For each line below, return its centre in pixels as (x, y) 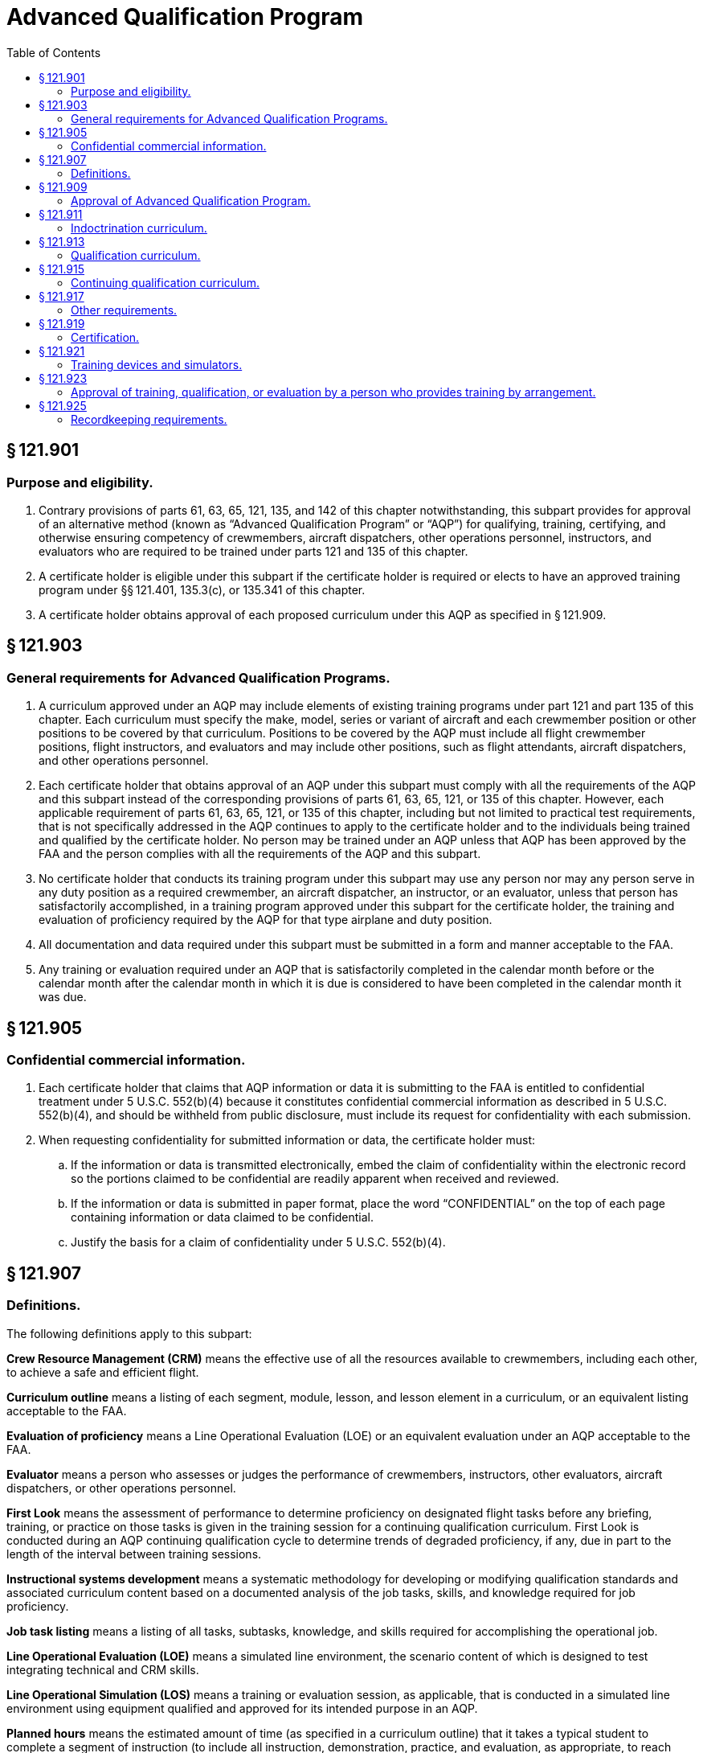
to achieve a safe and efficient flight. (103, 1372)
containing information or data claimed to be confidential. (223, 1217)
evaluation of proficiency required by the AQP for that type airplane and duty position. (266, 920)
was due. (63, 997)
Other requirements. (124, 310)
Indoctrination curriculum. (139, 228)
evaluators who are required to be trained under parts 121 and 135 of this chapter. (253, 551)
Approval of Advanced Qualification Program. (191, 200)
